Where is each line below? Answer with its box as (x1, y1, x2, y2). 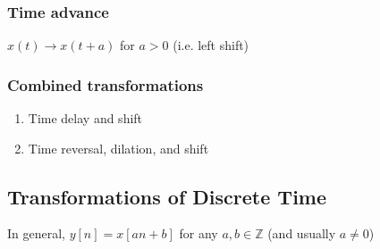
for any (179, 224, 218, 243)
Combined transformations (7, 73, 204, 95)
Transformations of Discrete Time (7, 182, 327, 210)
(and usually (267, 224, 336, 243)
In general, (7, 224, 65, 243)
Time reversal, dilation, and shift (28, 138, 209, 157)
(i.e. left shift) (173, 36, 249, 54)
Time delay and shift (28, 109, 143, 128)
